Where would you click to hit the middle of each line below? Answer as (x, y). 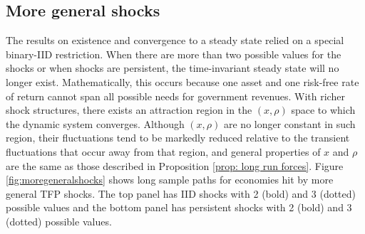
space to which (323, 110)
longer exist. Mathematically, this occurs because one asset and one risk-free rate (182, 81)
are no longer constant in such (289, 123)
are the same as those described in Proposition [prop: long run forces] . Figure (175, 165)
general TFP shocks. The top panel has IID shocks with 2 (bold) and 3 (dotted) (181, 193)
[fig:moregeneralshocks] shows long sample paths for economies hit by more (170, 180)
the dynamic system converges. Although (95, 123)
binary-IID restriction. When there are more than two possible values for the (174, 54)
